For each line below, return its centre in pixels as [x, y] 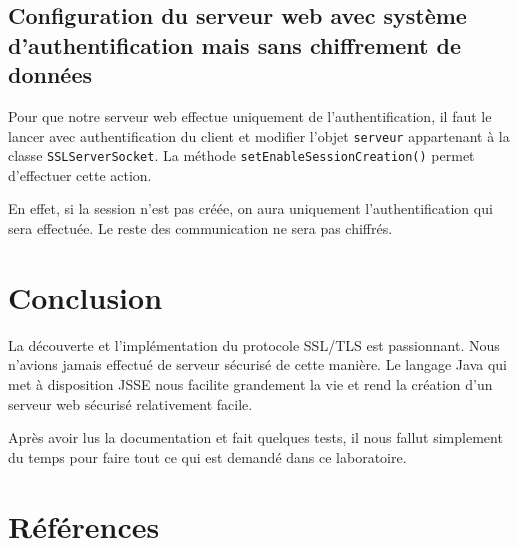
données [50, 74]
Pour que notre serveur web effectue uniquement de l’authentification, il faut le [250, 115]
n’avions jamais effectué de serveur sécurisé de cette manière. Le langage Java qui [257, 364]
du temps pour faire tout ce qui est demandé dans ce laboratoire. [207, 456]
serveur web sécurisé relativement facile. [130, 403]
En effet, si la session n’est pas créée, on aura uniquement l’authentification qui [250, 208]
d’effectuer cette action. [80, 174]
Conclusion [85, 296]
